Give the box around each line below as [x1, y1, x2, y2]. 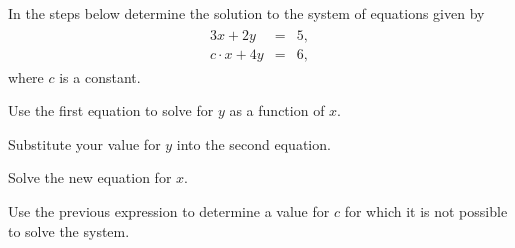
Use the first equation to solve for [8, 100, 214, 121]
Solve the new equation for [8, 167, 172, 188]
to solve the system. [8, 220, 130, 241]
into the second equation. [176, 133, 331, 154]
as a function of [229, 100, 325, 121]
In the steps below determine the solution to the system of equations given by [8, 3, 485, 23]
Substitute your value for [8, 133, 161, 154]
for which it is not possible [344, 201, 508, 222]
